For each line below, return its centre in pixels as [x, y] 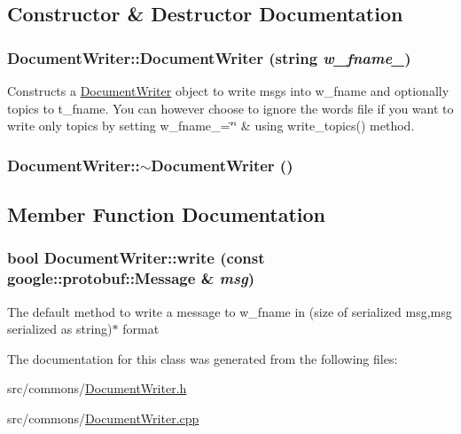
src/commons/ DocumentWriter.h [97, 388]
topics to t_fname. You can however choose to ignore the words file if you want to [230, 108]
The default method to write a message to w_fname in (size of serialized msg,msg [230, 311]
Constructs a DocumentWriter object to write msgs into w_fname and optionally [228, 91]
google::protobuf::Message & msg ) [131, 278]
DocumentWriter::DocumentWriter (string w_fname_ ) [209, 57]
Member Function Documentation [167, 214]
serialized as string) [60, 329]
